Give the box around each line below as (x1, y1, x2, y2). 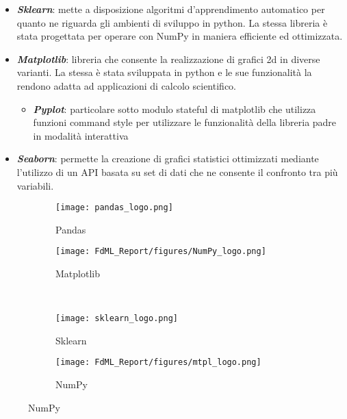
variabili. (16, 178, 54, 192)
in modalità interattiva (33, 128, 129, 142)
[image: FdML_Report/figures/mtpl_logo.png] (55, 357, 261, 368)
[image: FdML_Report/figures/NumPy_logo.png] (55, 246, 266, 257)
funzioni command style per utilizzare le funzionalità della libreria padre (33, 115, 337, 129)
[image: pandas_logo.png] (55, 203, 173, 213)
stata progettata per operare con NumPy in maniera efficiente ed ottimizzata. (16, 29, 343, 43)
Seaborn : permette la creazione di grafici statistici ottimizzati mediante (16, 151, 319, 166)
